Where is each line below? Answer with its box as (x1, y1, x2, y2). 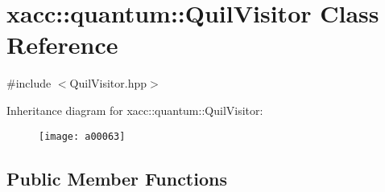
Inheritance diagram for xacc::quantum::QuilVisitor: (6, 101, 263, 118)
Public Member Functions (6, 165, 227, 190)
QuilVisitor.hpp (69, 75, 147, 92)
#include (6, 75, 52, 92)
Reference (6, 28, 118, 61)
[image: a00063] (39, 130, 126, 142)
